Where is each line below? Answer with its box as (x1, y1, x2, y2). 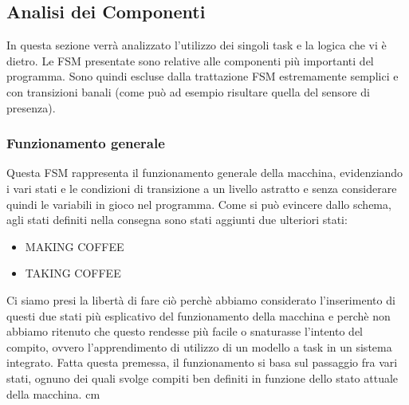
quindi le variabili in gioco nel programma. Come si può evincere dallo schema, (6, 195, 391, 212)
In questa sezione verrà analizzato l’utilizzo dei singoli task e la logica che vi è (6, 37, 387, 53)
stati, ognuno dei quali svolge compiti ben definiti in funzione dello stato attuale (6, 369, 399, 386)
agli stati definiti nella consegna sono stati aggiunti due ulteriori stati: (6, 211, 348, 228)
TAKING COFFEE (25, 265, 121, 281)
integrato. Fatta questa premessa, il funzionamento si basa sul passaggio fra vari (6, 354, 398, 371)
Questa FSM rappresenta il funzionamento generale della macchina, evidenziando (6, 164, 403, 181)
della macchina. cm (6, 385, 100, 402)
